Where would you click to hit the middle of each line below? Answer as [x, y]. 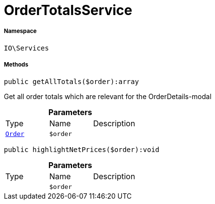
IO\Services [26, 48]
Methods [16, 65]
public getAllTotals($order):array [72, 81]
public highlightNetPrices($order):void [82, 149]
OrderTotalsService [68, 10]
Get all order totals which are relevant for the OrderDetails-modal [108, 96]
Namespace [20, 31]
